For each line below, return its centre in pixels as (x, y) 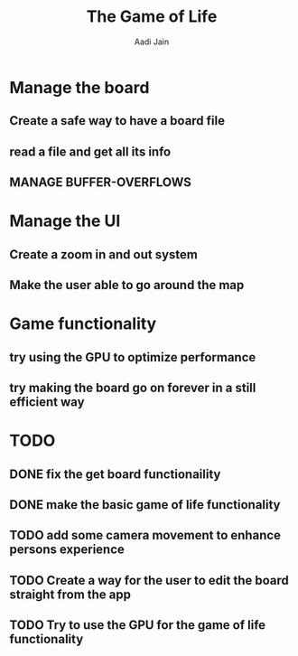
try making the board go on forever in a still (133, 388)
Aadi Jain (152, 42)
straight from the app (70, 594)
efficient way (47, 403)
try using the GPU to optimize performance (133, 357)
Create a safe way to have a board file (117, 121)
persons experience (67, 550)
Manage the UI (65, 221)
